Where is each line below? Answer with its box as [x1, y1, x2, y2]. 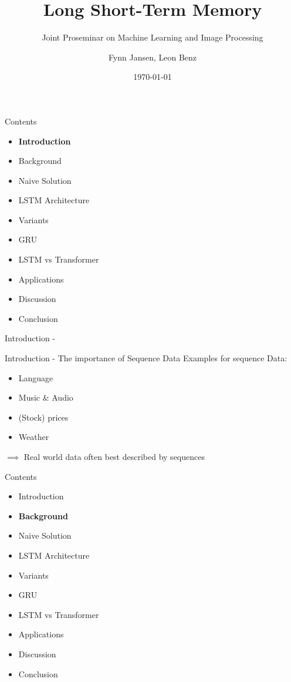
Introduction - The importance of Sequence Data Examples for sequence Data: [5, 352, 287, 364]
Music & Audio [18, 391, 73, 404]
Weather [18, 431, 49, 443]
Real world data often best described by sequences [23, 451, 205, 462]
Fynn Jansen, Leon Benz [108, 51, 197, 63]
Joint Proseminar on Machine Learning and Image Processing [42, 31, 263, 43]
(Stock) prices [18, 411, 69, 423]
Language [18, 371, 53, 384]
